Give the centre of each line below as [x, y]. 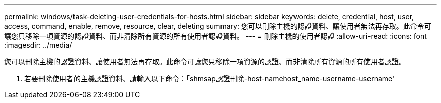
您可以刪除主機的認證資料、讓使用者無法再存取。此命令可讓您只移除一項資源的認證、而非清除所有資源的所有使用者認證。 [205, 62]
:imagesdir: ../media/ [38, 45]
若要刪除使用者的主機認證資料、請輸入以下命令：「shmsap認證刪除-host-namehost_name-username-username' [209, 79]
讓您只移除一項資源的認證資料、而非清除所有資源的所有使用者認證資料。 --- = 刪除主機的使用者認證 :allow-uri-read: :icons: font [215, 36]
